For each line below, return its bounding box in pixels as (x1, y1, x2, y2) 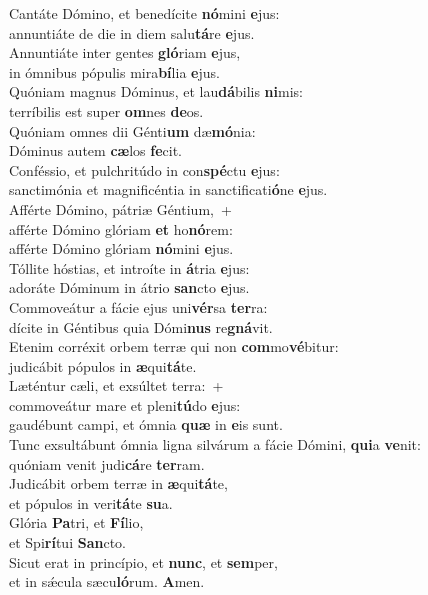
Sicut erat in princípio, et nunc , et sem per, (9, 551, 278, 572)
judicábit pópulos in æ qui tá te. (9, 355, 197, 376)
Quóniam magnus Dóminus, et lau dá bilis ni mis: (9, 81, 303, 102)
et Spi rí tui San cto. (9, 532, 126, 553)
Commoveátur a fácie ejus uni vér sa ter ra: (9, 296, 268, 317)
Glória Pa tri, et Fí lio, (9, 512, 144, 533)
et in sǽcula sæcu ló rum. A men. (9, 571, 205, 592)
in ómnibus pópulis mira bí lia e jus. (9, 61, 220, 82)
